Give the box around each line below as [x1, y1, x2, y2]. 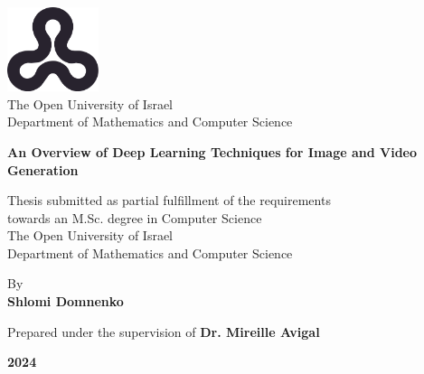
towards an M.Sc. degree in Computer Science [7, 208, 262, 227]
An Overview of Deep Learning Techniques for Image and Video [7, 142, 418, 161]
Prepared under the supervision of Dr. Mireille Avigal [7, 322, 320, 341]
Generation [7, 160, 79, 179]
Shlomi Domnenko [7, 292, 124, 311]
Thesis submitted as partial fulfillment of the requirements [7, 191, 331, 210]
